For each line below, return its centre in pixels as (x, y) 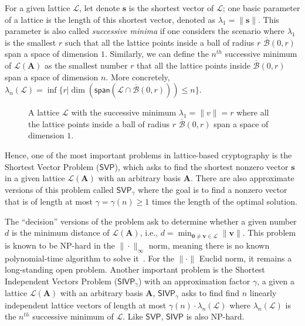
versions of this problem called (59, 189)
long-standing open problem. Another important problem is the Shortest (135, 269)
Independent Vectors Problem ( (61, 281)
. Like (133, 316)
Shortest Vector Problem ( (52, 166)
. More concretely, (138, 77)
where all (253, 112)
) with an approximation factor (194, 281)
